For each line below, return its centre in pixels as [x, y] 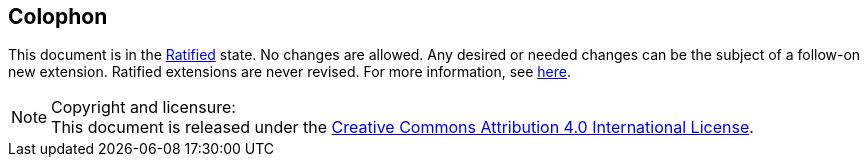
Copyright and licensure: [143, 107]
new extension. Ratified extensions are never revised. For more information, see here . [289, 72]
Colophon [58, 16]
